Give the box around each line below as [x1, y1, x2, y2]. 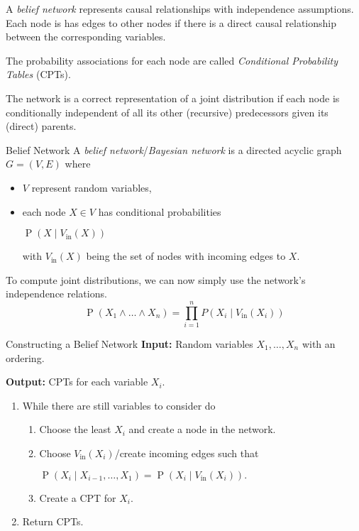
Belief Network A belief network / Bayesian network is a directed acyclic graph [6, 142, 342, 157]
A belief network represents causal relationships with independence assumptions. [6, 1, 354, 16]
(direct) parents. [6, 119, 77, 133]
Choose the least [39, 422, 111, 437]
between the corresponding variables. [6, 29, 166, 44]
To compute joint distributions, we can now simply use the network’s [6, 272, 306, 287]
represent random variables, [31, 180, 152, 195]
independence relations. [6, 286, 107, 301]
